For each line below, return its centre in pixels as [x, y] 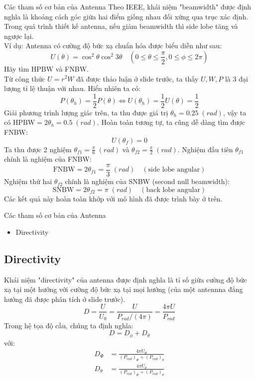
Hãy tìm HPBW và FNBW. [46, 68]
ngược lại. [19, 36]
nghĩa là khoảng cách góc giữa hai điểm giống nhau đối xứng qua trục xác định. [126, 16]
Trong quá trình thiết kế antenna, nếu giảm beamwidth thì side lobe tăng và [121, 26]
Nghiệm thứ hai [28, 181]
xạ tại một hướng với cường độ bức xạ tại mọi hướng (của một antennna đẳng [124, 289]
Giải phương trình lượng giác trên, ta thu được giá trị [86, 112]
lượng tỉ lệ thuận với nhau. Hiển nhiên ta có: [72, 88]
